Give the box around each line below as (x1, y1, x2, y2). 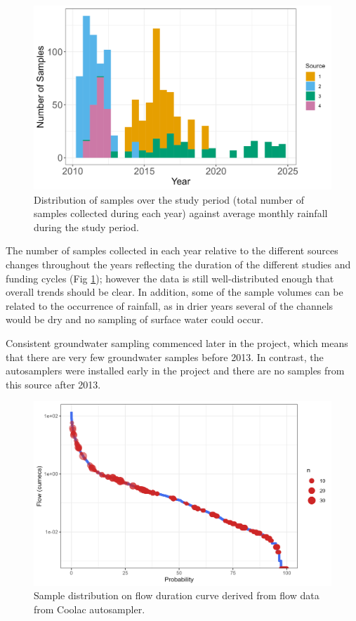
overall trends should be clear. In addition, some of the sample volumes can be (6, 285, 343, 299)
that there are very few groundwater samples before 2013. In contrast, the (6, 349, 324, 364)
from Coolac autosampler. (34, 601, 145, 616)
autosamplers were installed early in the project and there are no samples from (6, 363, 345, 378)
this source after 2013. (6, 377, 101, 391)
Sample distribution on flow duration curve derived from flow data (34, 588, 319, 603)
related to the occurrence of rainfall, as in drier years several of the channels (6, 298, 334, 313)
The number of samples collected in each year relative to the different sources (6, 243, 338, 258)
